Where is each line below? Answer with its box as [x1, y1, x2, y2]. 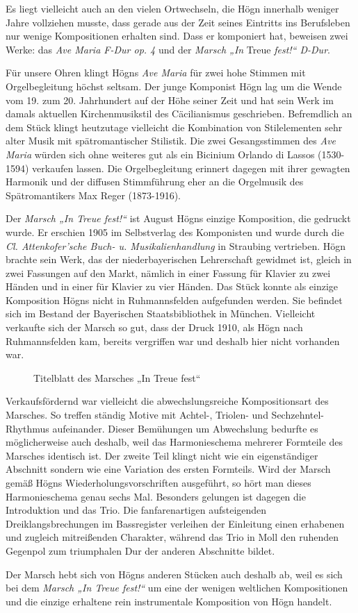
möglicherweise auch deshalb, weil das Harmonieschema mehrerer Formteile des [6, 435, 343, 449]
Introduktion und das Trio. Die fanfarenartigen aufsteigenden [6, 503, 267, 517]
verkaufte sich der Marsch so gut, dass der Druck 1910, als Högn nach [6, 320, 303, 335]
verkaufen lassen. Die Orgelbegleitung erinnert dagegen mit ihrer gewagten [32, 160, 350, 175]
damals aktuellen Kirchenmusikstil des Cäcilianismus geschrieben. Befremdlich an [6, 106, 352, 121]
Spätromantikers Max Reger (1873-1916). [6, 187, 181, 202]
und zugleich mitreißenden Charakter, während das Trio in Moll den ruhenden [6, 530, 339, 544]
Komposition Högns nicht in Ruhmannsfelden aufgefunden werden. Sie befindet [6, 292, 343, 307]
